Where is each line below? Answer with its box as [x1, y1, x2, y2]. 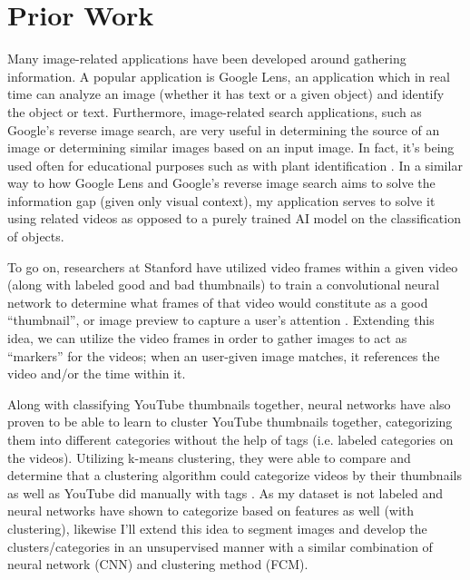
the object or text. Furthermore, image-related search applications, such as [7, 102, 422, 121]
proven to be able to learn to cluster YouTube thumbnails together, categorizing [7, 412, 453, 431]
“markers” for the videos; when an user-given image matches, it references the [7, 346, 440, 365]
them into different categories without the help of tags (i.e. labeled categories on [7, 430, 454, 448]
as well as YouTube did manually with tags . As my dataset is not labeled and [7, 483, 443, 502]
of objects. [7, 227, 64, 246]
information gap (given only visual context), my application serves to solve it [7, 191, 436, 210]
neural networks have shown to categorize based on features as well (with [7, 501, 415, 520]
